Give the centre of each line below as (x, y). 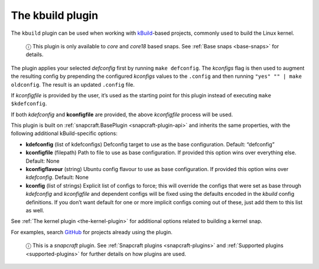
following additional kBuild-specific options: (64, 133)
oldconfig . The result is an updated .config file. (73, 84)
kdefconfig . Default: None (57, 178)
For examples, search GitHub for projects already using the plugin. (92, 232)
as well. (35, 210)
